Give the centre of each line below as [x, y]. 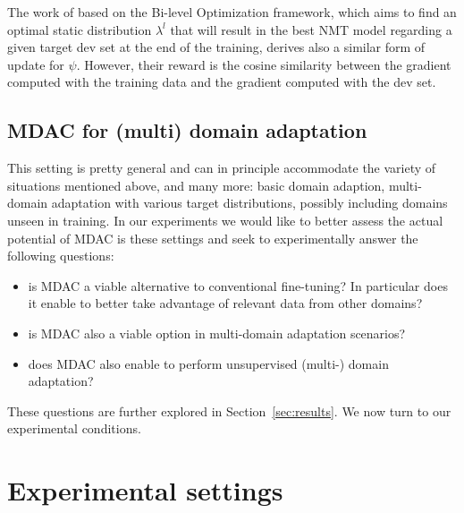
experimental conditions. [74, 428]
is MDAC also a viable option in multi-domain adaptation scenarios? [217, 333]
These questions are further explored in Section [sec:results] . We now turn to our [229, 410]
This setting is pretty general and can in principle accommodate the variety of [222, 168]
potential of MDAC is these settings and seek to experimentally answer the [213, 238]
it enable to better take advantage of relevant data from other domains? [225, 303]
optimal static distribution [80, 29]
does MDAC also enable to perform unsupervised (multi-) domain [208, 363]
